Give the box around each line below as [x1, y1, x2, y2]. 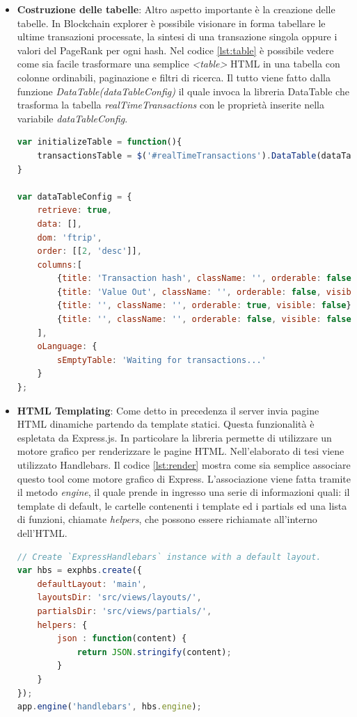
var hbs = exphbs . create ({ [17, 565, 142, 576]
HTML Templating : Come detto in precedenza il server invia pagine [17, 403, 319, 417]
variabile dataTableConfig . [17, 111, 128, 125]
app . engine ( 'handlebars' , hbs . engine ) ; [17, 702, 202, 712]
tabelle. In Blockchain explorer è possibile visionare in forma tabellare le [17, 15, 326, 30]
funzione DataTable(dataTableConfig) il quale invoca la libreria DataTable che [17, 83, 349, 98]
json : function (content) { [57, 634, 187, 644]
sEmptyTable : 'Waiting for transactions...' [57, 355, 267, 365]
